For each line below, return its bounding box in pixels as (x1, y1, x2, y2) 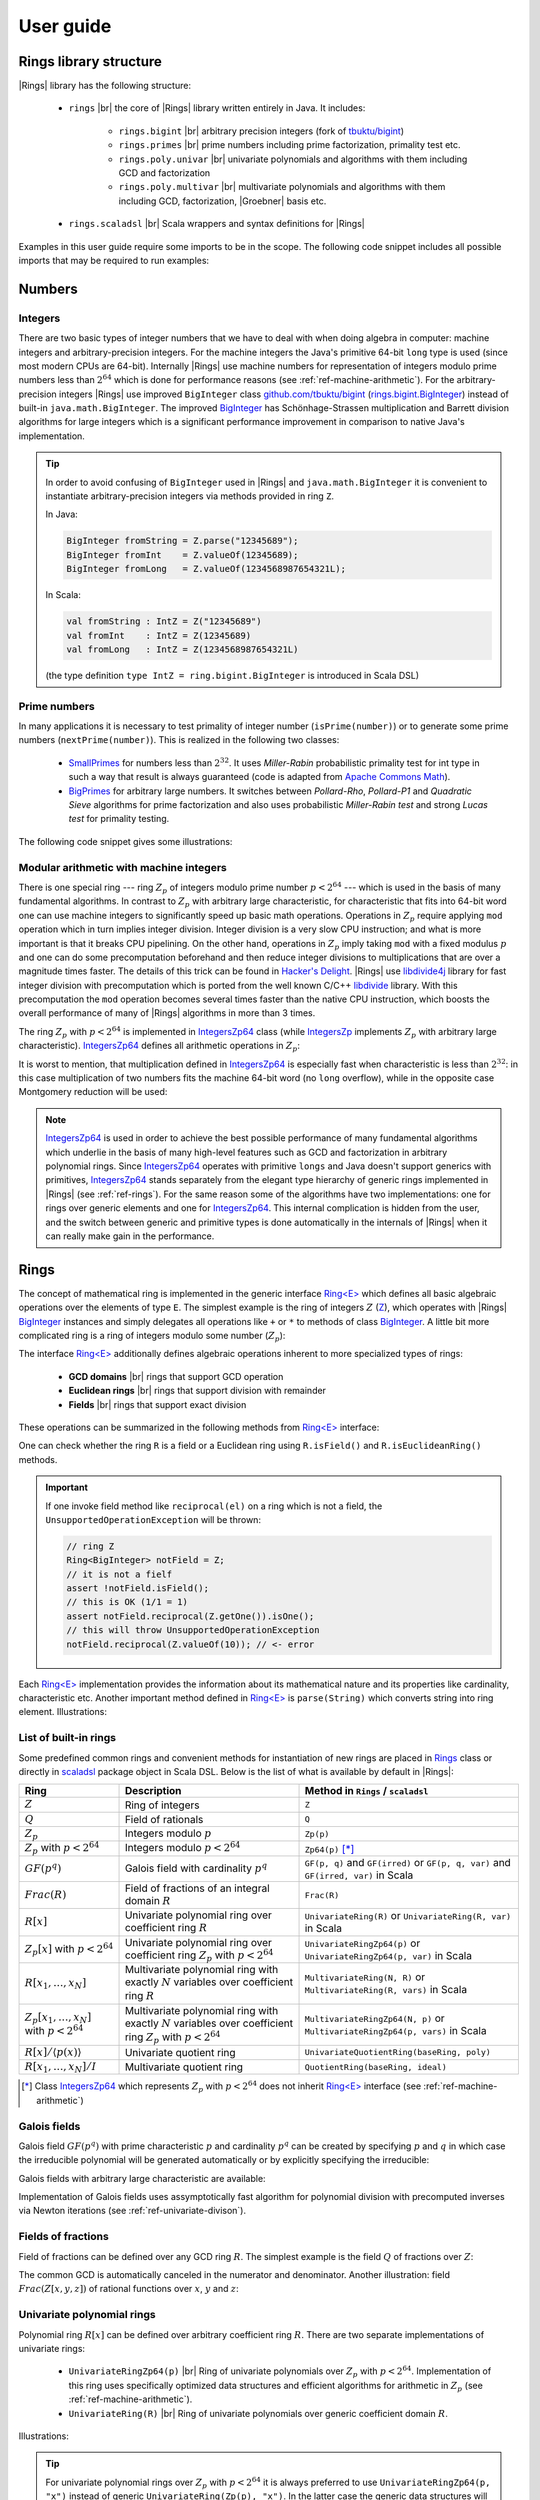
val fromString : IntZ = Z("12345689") (66, 616, 262, 627)
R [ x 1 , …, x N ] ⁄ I (24, 2060, 97, 2075)
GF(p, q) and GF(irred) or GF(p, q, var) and (304, 1855, 512, 1869)
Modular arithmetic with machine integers (18, 860, 227, 874)
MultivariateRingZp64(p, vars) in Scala (304, 2024, 487, 2038)
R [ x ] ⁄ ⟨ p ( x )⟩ (24, 2045, 82, 2059)
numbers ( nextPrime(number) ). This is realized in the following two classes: (18, 734, 340, 746)
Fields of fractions (18, 2230, 109, 2244)
